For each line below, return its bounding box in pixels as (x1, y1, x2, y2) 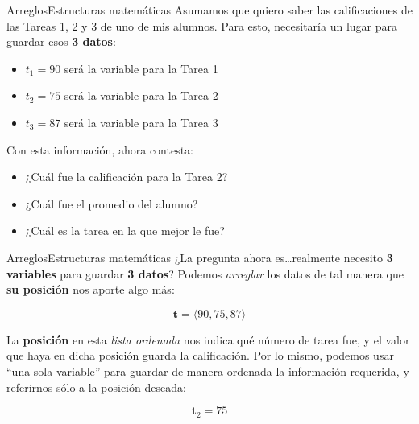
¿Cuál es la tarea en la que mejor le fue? (25, 222, 225, 239)
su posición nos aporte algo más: (6, 281, 175, 298)
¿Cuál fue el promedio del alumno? (25, 195, 198, 212)
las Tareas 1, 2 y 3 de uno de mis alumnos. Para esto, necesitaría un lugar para (6, 17, 397, 34)
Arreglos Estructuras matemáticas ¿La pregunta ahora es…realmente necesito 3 (6, 249, 393, 266)
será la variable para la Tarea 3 (64, 113, 218, 130)
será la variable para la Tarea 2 (64, 87, 218, 104)
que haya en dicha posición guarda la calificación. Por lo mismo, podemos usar (6, 347, 394, 364)
